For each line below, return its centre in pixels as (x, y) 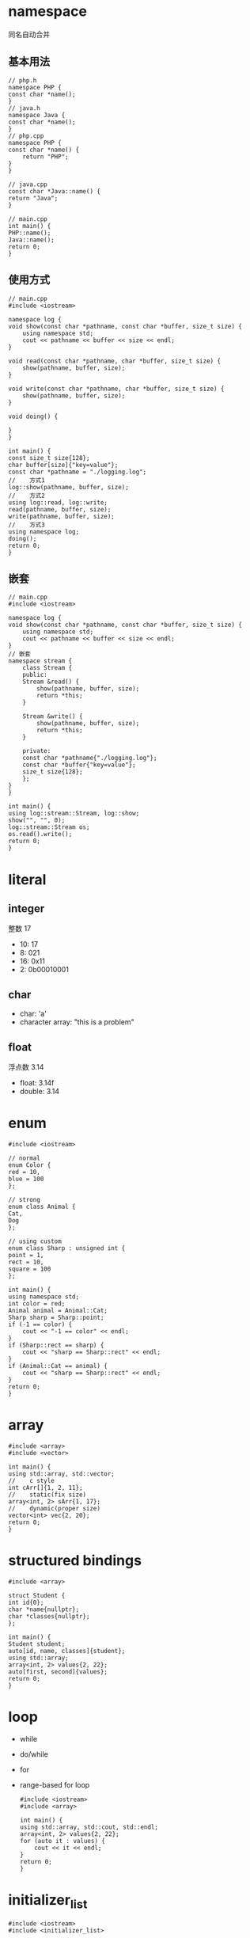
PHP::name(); (30, 233)
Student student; (37, 1644)
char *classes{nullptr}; (49, 1616)
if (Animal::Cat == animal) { (58, 1366)
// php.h (23, 80)
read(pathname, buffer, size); (60, 509)
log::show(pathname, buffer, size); (68, 487)
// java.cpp (28, 184)
